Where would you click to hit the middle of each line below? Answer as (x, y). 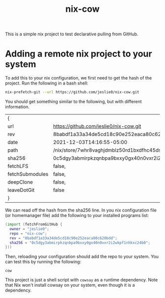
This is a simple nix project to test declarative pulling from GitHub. (72, 34)
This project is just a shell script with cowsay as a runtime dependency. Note (82, 280)
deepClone (20, 182)
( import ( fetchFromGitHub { (34, 224)
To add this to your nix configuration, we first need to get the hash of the (79, 78)
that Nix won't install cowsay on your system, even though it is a (70, 285)
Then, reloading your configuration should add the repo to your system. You (82, 257)
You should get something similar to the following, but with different (73, 101)
